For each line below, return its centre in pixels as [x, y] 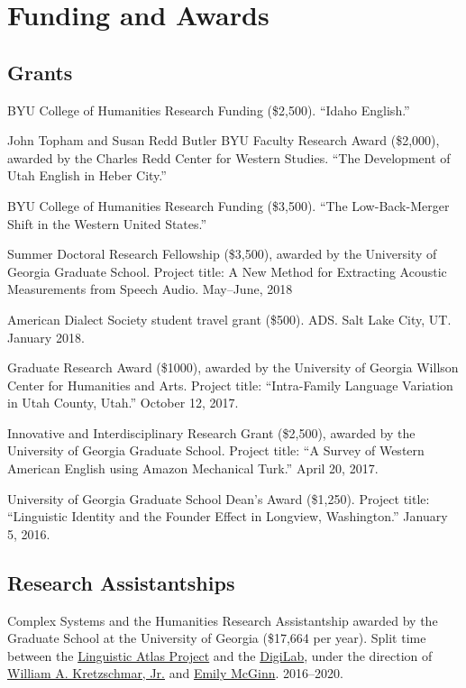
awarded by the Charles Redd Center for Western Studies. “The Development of [229, 157]
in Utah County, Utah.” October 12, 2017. [123, 403]
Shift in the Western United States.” [107, 223]
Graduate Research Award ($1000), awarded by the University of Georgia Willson [233, 367]
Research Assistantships [121, 582]
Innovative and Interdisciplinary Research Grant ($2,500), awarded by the [211, 432]
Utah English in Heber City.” [87, 175]
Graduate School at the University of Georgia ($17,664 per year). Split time [217, 638]
